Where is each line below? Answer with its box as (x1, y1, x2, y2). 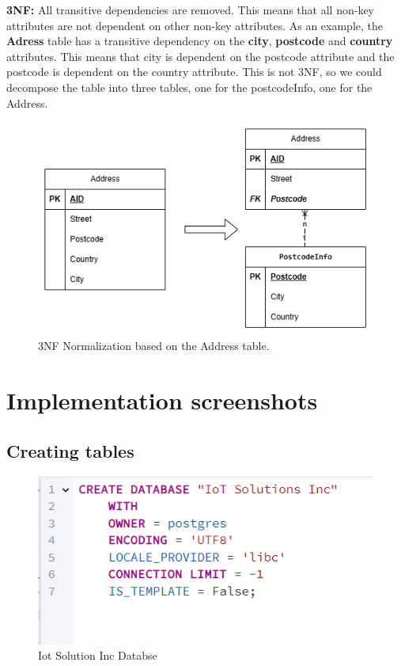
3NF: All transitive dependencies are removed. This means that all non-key (6, 2, 374, 17)
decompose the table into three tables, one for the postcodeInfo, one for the (6, 78, 373, 95)
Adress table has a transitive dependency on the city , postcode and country (6, 32, 393, 49)
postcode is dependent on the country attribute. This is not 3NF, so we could (6, 63, 382, 80)
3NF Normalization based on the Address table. (38, 337, 270, 354)
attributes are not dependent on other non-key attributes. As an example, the (6, 17, 384, 33)
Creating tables (6, 438, 134, 462)
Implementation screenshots (6, 384, 318, 417)
